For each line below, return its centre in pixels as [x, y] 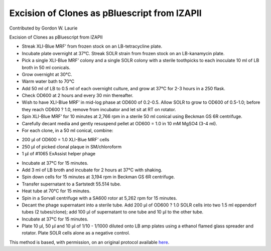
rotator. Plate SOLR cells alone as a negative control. [76, 233]
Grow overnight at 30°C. [47, 74]
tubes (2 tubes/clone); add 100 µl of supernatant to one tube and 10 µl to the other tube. [113, 212]
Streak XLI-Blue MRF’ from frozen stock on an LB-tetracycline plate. [92, 46]
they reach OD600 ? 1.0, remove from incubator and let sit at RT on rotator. [99, 109]
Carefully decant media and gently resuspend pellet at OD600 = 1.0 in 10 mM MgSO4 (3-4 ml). [120, 123]
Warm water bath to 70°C [48, 81]
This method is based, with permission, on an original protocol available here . [89, 242]
